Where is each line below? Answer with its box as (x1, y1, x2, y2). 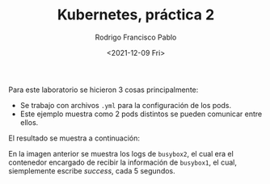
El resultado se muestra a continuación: (8, 133, 140, 143)
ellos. (19, 117, 39, 127)
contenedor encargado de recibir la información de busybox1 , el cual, (8, 157, 237, 167)
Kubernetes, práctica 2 (57, 6, 215, 24)
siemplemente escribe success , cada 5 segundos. (8, 165, 175, 175)
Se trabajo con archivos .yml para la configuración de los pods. (19, 100, 232, 110)
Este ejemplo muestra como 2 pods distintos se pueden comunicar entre (19, 109, 263, 119)
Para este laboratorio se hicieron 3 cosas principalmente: (8, 85, 199, 94)
